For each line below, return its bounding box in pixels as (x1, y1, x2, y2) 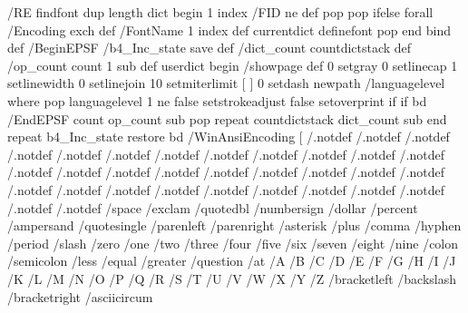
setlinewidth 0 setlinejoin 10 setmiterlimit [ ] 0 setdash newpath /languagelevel (7, 73, 445, 93)
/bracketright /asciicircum (7, 287, 153, 306)
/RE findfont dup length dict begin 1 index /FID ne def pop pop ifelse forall (7, 3, 434, 21)
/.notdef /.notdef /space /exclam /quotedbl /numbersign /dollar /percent (7, 198, 418, 217)
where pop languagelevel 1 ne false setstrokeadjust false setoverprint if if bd (7, 91, 427, 110)
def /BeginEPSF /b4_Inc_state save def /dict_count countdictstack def (7, 38, 412, 57)
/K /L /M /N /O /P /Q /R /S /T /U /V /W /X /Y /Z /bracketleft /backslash (7, 269, 456, 288)
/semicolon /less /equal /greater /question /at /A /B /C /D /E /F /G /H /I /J (7, 251, 456, 270)
